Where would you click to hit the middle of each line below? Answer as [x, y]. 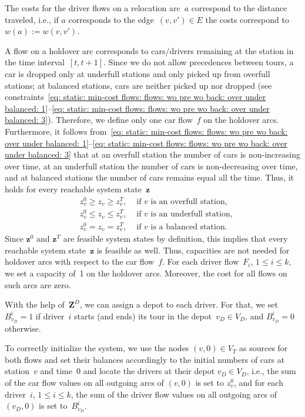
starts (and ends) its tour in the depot [143, 316]
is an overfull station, [189, 201]
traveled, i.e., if [32, 19]
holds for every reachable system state [73, 189]
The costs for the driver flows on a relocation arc [93, 8]
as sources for [264, 348]
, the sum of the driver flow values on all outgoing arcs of [174, 394]
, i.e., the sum [271, 371]
